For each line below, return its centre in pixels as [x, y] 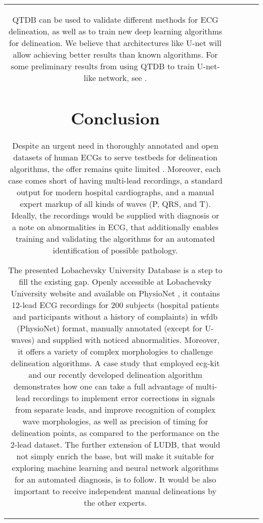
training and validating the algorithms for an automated [115, 239]
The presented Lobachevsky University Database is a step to [115, 270]
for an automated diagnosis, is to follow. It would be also [115, 480]
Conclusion [115, 117]
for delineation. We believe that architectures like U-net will [115, 43]
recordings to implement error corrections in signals [124, 398]
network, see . [123, 78]
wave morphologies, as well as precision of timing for [115, 421]
